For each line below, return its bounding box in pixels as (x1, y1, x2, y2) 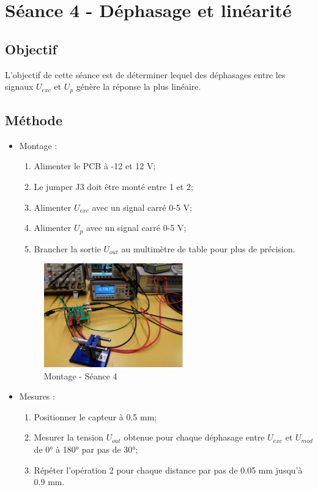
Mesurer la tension (34, 431, 103, 444)
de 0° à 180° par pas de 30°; (34, 443, 138, 456)
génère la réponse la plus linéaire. (76, 80, 201, 93)
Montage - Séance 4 (43, 369, 117, 382)
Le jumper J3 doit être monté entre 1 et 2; (34, 180, 193, 193)
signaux (5, 80, 34, 93)
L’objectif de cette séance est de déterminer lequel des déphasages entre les (5, 68, 286, 81)
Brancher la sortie (34, 242, 101, 255)
